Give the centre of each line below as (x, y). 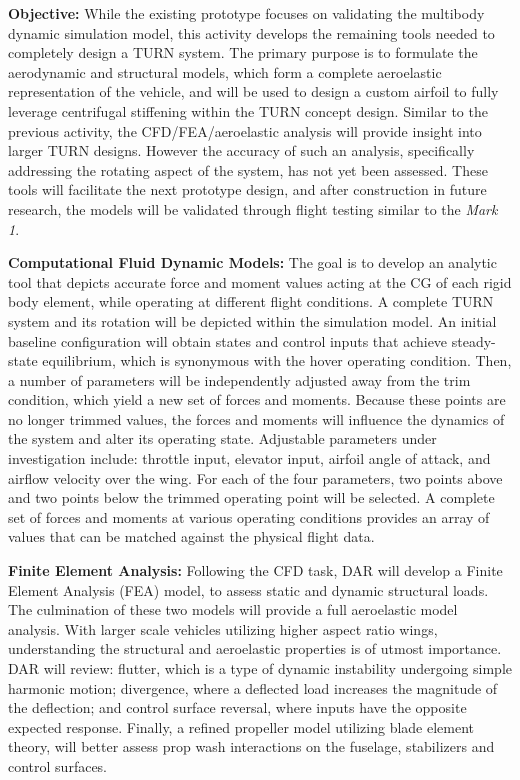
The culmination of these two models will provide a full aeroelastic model (233, 609)
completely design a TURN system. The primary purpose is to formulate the (243, 52)
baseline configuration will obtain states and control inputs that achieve (228, 340)
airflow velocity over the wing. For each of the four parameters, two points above (255, 477)
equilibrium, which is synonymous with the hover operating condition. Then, (277, 360)
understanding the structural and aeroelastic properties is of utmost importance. (255, 648)
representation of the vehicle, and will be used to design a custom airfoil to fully (253, 91)
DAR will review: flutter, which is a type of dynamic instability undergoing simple (260, 668)
